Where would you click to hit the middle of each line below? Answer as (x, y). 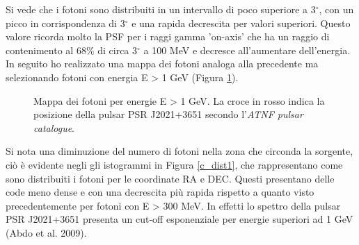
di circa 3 (118, 50)
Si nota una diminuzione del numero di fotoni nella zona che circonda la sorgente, (179, 151)
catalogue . (54, 127)
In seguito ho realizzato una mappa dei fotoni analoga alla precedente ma (162, 64)
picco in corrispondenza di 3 (65, 23)
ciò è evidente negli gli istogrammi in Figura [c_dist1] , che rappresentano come (174, 164)
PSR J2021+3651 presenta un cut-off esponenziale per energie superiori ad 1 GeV (179, 219)
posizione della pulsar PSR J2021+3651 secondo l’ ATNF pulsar (168, 114)
